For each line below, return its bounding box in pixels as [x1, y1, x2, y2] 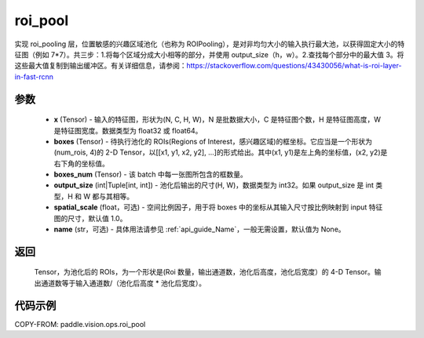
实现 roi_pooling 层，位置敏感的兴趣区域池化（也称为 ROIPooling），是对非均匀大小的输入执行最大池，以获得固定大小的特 [14, 39, 405, 49]
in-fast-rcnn [14, 71, 54, 82]
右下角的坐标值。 [53, 158, 109, 168]
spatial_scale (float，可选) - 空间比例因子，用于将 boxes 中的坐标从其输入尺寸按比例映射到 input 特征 [53, 202, 383, 212]
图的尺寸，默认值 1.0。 [53, 213, 127, 223]
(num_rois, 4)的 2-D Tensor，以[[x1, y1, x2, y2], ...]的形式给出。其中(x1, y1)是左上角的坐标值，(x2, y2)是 [53, 147, 388, 157]
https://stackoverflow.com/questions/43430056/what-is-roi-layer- [186, 61, 402, 71]
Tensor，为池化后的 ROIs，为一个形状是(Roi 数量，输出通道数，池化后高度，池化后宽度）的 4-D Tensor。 [34, 267, 375, 277]
